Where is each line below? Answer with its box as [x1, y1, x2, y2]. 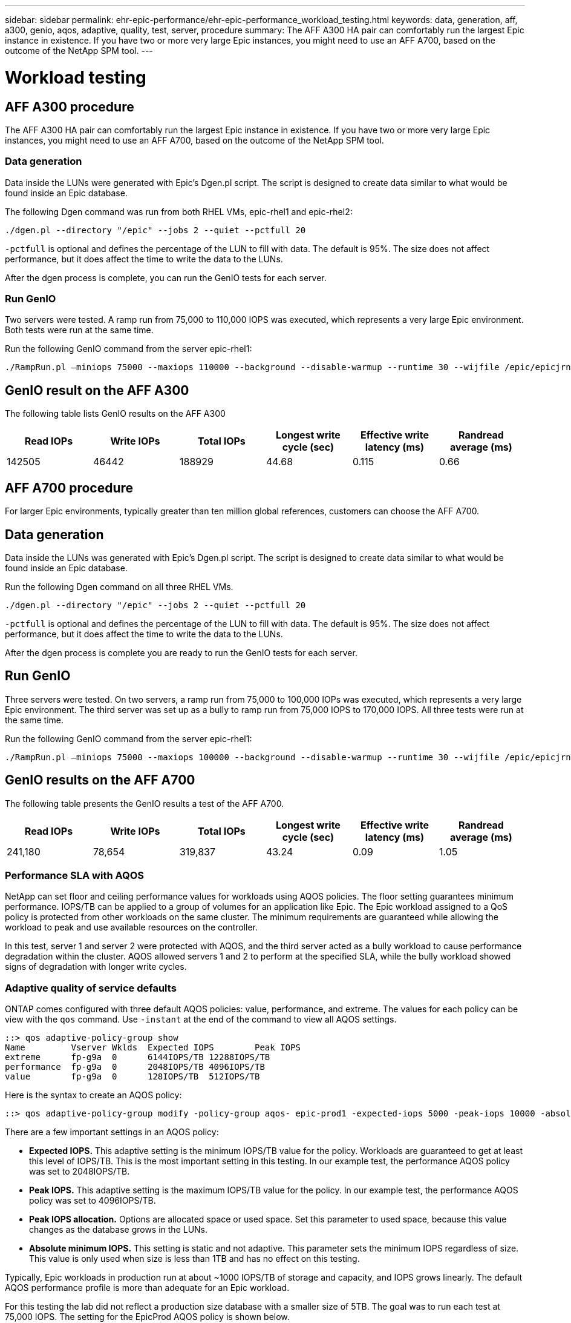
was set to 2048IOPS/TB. [29, 1166, 130, 1177]
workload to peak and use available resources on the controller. [5, 922, 258, 933]
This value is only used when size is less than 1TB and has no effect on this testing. [29, 1253, 360, 1264]
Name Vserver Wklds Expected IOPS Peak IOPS [5, 1043, 301, 1053]
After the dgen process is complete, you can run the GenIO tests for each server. [5, 272, 327, 283]
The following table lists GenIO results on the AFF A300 [5, 408, 226, 419]
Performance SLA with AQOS [5, 869, 145, 882]
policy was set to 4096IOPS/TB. [29, 1195, 156, 1206]
